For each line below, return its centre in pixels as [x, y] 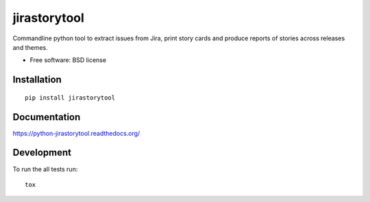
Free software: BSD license [68, 60]
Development [42, 153]
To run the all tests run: [45, 169]
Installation [37, 80]
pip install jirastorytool [70, 98]
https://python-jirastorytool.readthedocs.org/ [76, 133]
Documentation [47, 117]
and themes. [30, 47]
